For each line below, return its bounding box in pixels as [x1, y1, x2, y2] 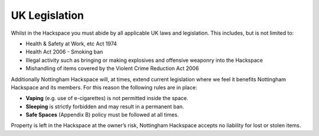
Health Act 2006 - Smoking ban [25, 48, 103, 55]
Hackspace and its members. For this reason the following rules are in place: [11, 84, 197, 91]
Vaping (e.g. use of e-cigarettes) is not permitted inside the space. [25, 95, 188, 102]
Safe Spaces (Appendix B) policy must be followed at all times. [25, 111, 180, 118]
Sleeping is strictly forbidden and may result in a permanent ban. [25, 103, 184, 110]
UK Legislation [11, 9, 84, 22]
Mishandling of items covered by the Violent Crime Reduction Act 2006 [25, 65, 199, 72]
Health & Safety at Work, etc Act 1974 [25, 40, 118, 47]
